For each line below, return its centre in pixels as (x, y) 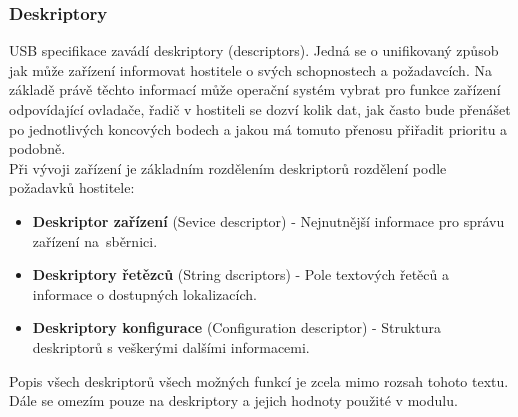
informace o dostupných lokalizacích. (144, 293)
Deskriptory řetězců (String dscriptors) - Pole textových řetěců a (240, 274)
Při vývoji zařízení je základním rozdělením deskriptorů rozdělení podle (228, 167)
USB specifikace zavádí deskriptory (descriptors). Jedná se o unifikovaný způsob (254, 50)
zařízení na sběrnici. (95, 240)
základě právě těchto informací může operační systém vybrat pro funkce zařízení (255, 89)
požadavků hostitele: (72, 187)
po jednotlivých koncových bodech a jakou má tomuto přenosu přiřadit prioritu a (258, 128)
